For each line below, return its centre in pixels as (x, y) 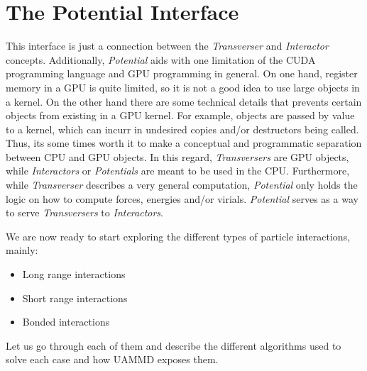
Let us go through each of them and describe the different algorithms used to (174, 345)
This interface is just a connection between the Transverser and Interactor (167, 46)
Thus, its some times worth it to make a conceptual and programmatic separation (184, 143)
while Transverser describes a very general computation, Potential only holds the (182, 185)
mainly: (22, 250)
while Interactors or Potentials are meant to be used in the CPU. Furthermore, (178, 171)
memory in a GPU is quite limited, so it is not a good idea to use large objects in (183, 87)
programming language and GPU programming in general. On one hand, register (182, 73)
